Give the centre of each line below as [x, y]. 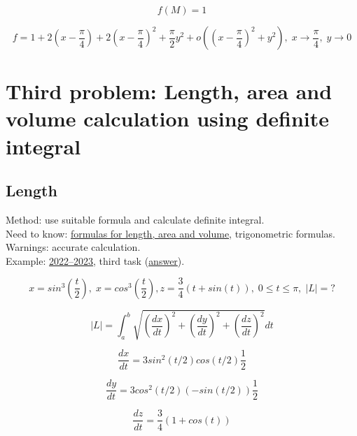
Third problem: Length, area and [169, 91]
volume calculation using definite [168, 118]
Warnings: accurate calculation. [73, 247]
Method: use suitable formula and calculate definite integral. [135, 219]
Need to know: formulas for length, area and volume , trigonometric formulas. [170, 233]
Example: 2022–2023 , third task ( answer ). [95, 260]
